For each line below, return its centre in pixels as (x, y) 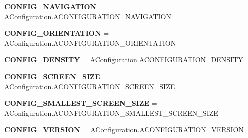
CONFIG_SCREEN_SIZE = (56, 76)
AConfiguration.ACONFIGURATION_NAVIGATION (88, 16)
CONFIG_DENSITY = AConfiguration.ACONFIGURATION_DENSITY (124, 59)
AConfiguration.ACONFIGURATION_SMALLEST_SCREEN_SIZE (111, 113)
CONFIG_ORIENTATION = (57, 33)
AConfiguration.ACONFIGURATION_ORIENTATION (90, 42)
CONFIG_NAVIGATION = (54, 6)
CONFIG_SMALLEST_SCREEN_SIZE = (81, 103)
